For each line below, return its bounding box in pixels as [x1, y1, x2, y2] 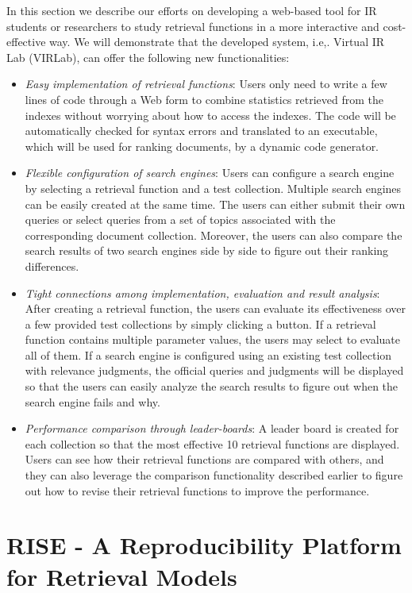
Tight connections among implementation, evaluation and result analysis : [25, 284, 380, 301]
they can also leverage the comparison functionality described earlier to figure [25, 467, 403, 483]
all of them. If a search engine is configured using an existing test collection [25, 346, 392, 363]
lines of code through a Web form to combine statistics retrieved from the [25, 90, 384, 107]
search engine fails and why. [25, 393, 160, 410]
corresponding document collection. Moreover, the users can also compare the [25, 226, 402, 243]
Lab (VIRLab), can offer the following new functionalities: [6, 48, 290, 65]
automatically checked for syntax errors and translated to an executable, [25, 122, 378, 139]
